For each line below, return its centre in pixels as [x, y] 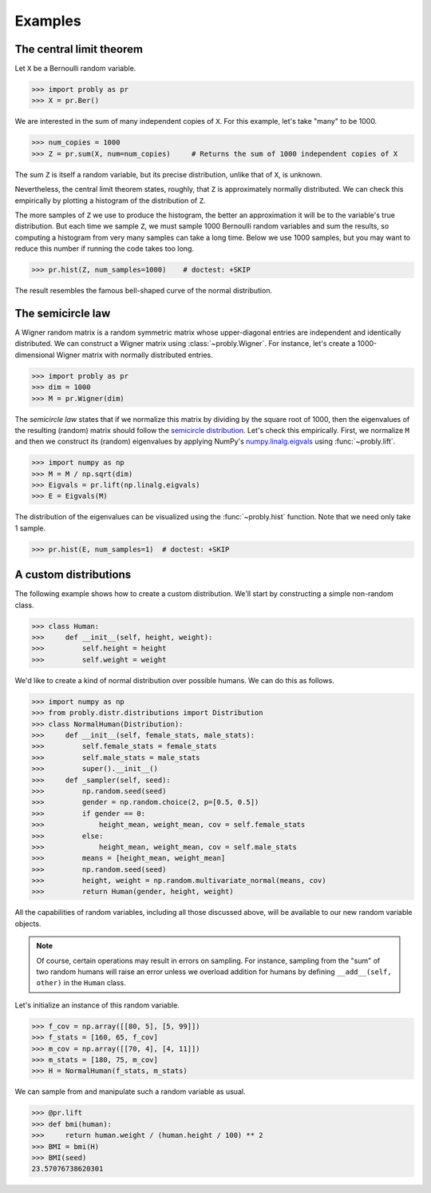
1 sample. [30, 528]
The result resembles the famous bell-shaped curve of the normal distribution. [144, 291]
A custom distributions [73, 575]
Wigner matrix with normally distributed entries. [134, 355]
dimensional [35, 355]
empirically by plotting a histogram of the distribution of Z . [110, 201]
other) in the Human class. [81, 983]
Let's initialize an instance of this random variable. [97, 1005]
